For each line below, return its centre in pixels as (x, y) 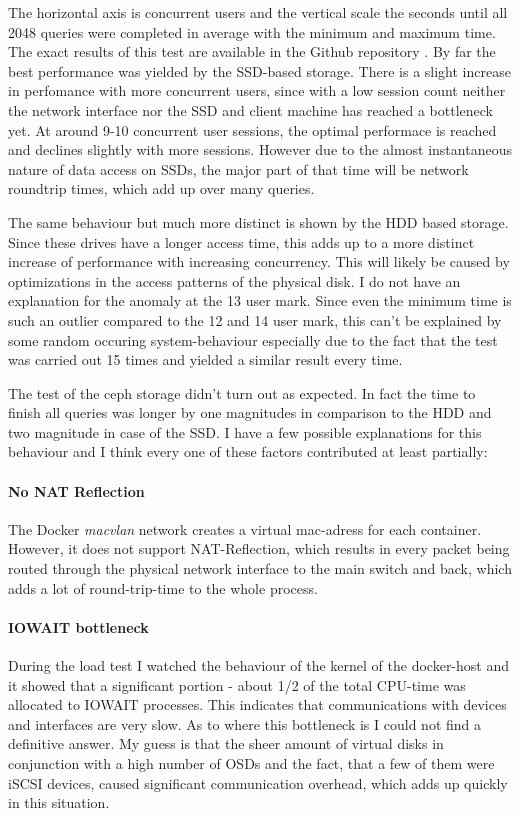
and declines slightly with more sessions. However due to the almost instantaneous (260, 149)
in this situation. (59, 802)
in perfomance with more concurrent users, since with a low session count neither (257, 90)
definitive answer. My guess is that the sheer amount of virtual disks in (226, 743)
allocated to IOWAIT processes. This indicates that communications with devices (257, 704)
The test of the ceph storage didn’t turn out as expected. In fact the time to (242, 392)
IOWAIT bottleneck (78, 626)
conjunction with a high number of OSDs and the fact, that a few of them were (251, 763)
